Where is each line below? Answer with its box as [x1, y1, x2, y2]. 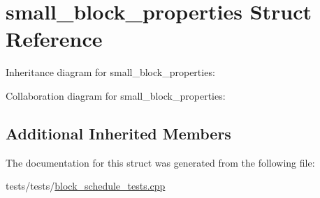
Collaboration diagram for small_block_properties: [6, 88, 226, 102]
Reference [6, 24, 103, 53]
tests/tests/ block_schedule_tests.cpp [6, 178, 166, 193]
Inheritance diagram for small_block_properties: [6, 65, 215, 79]
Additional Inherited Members [6, 122, 231, 144]
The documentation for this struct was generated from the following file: [6, 155, 315, 169]
